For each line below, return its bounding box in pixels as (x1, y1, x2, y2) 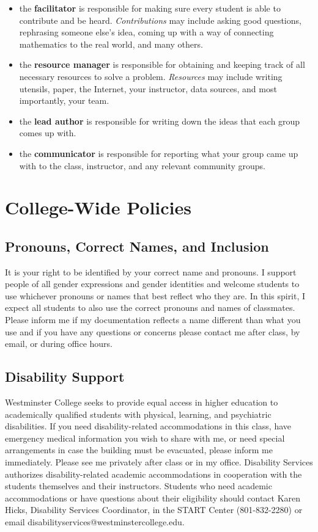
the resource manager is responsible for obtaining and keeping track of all (19, 58, 305, 71)
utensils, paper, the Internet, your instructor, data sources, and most (19, 82, 277, 95)
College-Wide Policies (5, 195, 191, 220)
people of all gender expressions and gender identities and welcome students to (5, 277, 300, 290)
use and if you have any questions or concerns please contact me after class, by (5, 325, 300, 338)
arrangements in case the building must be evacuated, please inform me (5, 443, 273, 456)
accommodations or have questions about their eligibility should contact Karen (5, 491, 301, 504)
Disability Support (5, 367, 125, 386)
